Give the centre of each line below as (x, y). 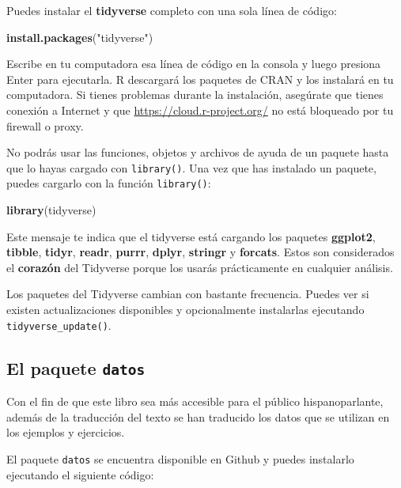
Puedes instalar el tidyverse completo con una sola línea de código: (172, 10)
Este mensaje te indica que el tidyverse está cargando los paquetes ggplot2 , (191, 236)
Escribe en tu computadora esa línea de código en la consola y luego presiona (194, 64)
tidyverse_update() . (59, 325)
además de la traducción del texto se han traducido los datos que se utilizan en (198, 416)
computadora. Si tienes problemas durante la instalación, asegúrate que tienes (195, 95)
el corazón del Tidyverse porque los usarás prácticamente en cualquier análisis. (200, 267)
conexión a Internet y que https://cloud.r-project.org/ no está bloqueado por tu (200, 110)
